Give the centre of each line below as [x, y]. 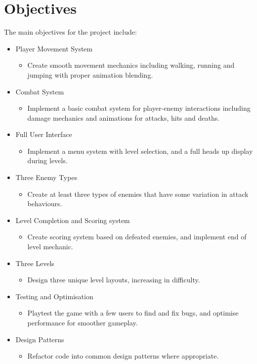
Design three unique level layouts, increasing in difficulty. [114, 280]
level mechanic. [50, 247]
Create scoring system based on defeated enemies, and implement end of [137, 237]
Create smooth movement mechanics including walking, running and [131, 65]
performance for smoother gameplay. [83, 322]
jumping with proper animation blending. [90, 74]
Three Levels [35, 263]
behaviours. [45, 204]
